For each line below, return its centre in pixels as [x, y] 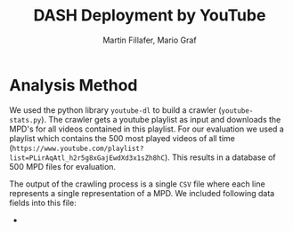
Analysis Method [73, 85]
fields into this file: [43, 203]
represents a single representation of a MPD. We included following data [142, 193]
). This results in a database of [220, 157]
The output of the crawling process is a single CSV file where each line [137, 184]
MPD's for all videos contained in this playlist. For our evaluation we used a [147, 129]
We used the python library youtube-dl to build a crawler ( [115, 110]
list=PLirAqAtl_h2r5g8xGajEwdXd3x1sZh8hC [87, 158]
